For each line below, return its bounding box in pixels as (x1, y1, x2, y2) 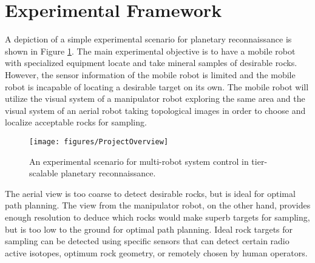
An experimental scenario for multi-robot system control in (29, 155, 249, 167)
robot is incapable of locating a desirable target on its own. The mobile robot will (5, 80, 309, 93)
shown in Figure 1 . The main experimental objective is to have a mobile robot (5, 44, 296, 57)
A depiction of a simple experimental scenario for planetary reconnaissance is (5, 33, 292, 45)
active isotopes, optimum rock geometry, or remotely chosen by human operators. (5, 246, 308, 259)
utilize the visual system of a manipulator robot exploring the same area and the (5, 92, 305, 105)
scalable (29, 167, 58, 179)
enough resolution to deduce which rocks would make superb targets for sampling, (5, 210, 310, 223)
